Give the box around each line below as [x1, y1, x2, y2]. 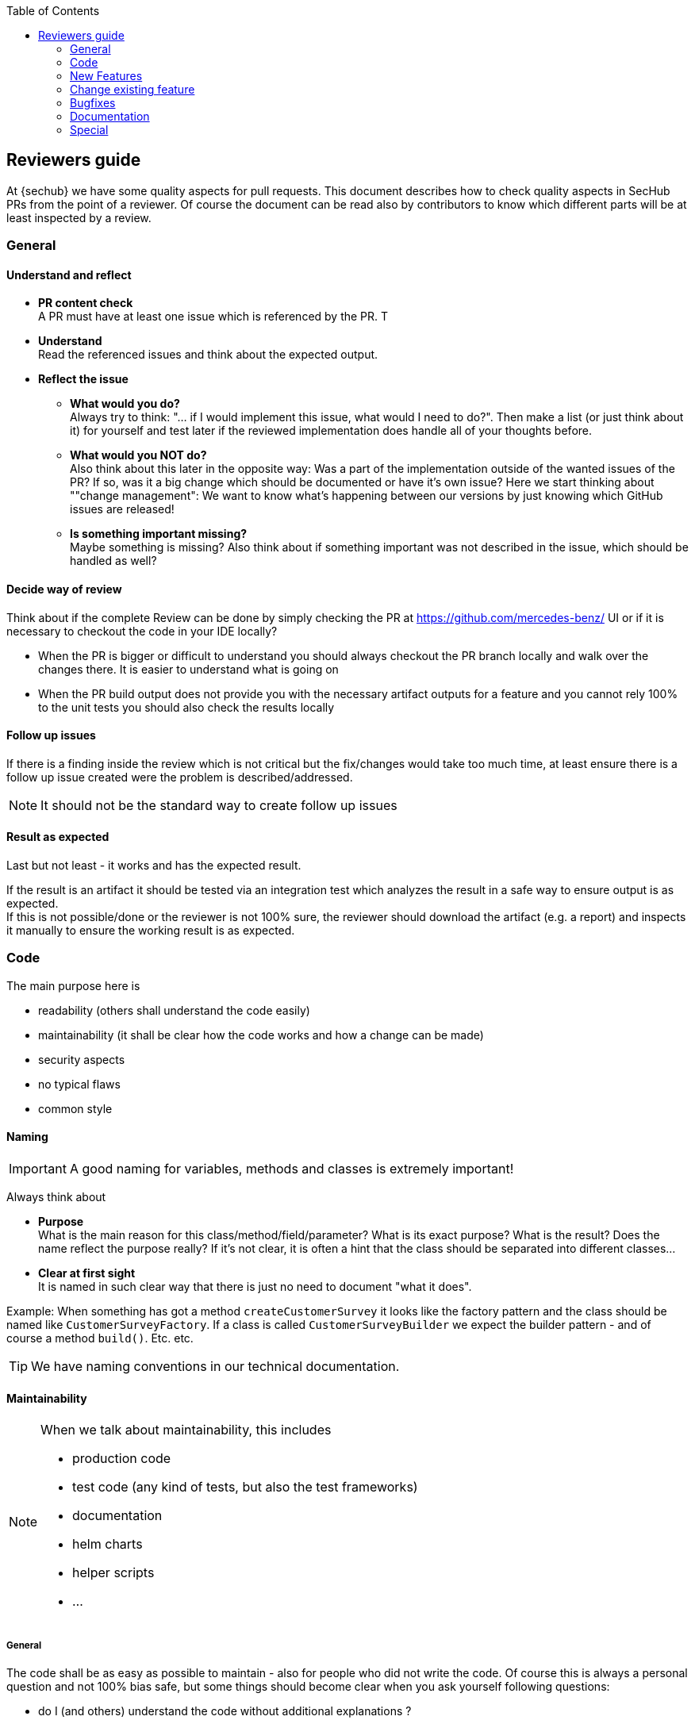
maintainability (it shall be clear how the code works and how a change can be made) [38, 1027, 484, 1042]
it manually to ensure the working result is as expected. [6, 923, 295, 938]
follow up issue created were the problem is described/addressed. [6, 770, 353, 784]
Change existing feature [70, 83, 195, 96]
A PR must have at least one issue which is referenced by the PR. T [38, 309, 389, 324]
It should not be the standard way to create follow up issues [40, 797, 397, 813]
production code [72, 1450, 171, 1467]
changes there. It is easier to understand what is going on [38, 662, 339, 676]
